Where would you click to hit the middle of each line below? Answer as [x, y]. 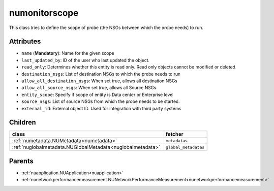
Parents [21, 161]
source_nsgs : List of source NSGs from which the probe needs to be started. [101, 101]
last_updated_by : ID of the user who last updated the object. [85, 60]
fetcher [175, 134]
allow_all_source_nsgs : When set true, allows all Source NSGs [89, 88]
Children [23, 122]
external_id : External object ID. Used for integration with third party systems [101, 108]
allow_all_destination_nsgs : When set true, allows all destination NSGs [99, 81]
